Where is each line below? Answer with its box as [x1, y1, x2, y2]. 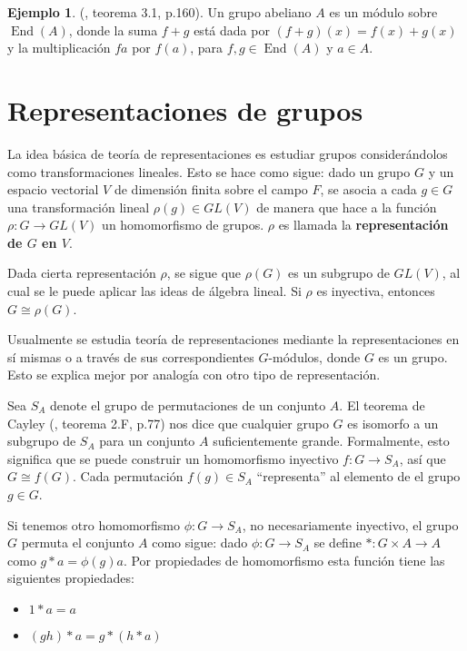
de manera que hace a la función [256, 197, 437, 216]
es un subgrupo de [288, 263, 390, 282]
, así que [399, 449, 446, 468]
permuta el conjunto [21, 533, 134, 552]
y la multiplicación [7, 38, 111, 57]
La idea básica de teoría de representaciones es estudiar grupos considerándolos [7, 143, 448, 163]
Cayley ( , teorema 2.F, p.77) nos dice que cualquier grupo [7, 413, 329, 432]
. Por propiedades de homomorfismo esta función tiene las [123, 550, 445, 569]
